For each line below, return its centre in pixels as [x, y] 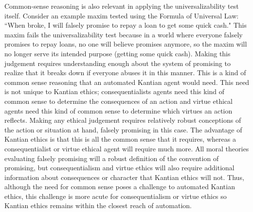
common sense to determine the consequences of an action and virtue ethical [118, 101]
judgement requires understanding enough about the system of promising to [117, 63]
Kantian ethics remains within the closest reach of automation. [98, 205]
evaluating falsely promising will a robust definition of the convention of [112, 158]
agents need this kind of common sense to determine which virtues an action [118, 110]
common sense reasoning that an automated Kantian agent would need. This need [127, 82]
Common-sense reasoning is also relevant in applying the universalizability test [122, 6]
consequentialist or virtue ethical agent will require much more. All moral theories [127, 148]
